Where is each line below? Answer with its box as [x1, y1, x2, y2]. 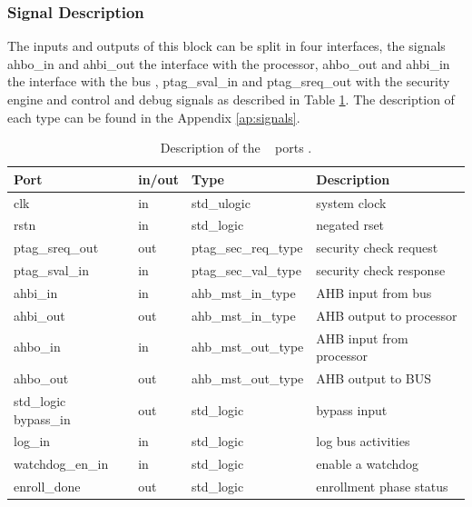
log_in [14, 432, 51, 451]
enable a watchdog [316, 454, 419, 473]
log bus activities [316, 432, 410, 451]
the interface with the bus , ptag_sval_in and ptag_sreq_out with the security [7, 72, 450, 91]
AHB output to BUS [316, 369, 432, 388]
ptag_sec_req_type [191, 238, 303, 257]
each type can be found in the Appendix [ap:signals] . [7, 107, 300, 126]
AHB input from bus [316, 283, 432, 302]
